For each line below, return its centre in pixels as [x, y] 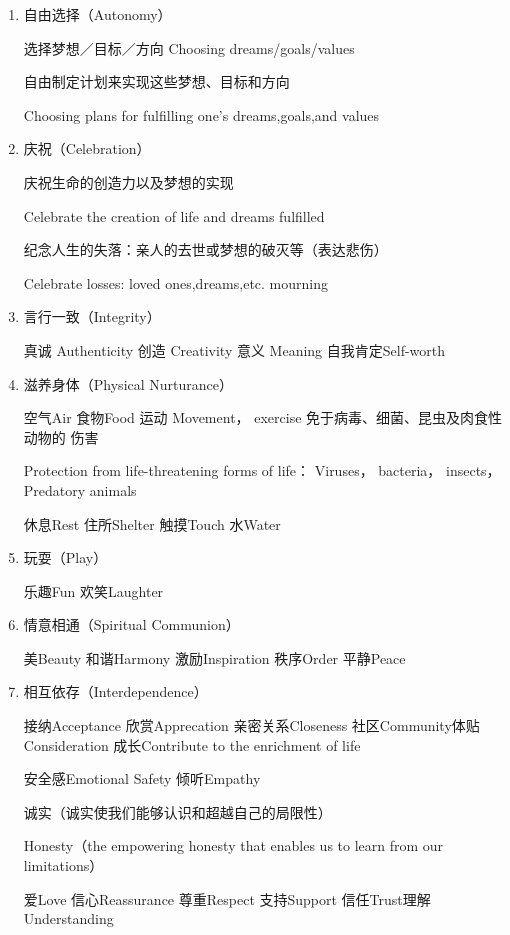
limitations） [63, 865]
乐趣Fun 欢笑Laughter [93, 590]
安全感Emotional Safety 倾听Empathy [142, 778]
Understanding [68, 918]
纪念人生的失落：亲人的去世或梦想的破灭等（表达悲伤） [205, 249]
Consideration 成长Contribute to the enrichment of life [192, 744]
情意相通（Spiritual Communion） [131, 624]
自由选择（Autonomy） [97, 14]
